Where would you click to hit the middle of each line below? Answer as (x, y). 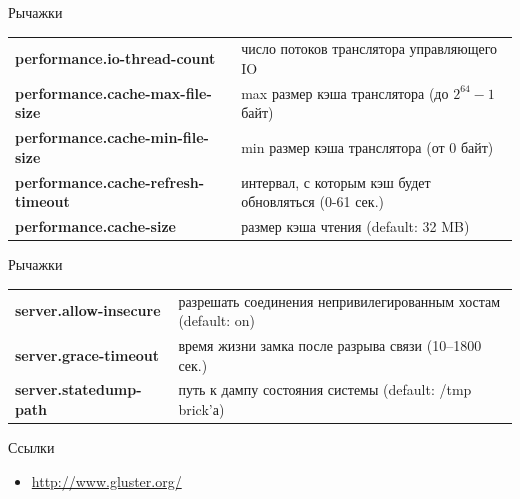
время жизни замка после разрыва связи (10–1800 (330, 344)
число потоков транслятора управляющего (369, 48)
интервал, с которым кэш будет (336, 181)
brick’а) (201, 409)
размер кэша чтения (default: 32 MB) (355, 226)
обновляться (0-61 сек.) (312, 201)
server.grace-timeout (87, 354)
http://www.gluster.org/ (106, 480)
